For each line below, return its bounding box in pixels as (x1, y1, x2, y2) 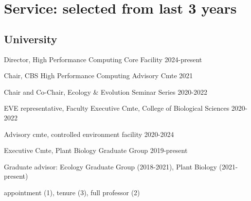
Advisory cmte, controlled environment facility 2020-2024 (4, 129, 174, 139)
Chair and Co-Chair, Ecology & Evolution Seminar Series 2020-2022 (4, 86, 207, 97)
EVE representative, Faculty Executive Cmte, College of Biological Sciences (4, 103, 230, 113)
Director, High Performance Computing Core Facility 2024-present (4, 54, 202, 64)
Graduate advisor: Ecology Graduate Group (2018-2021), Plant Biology (4, 161, 217, 171)
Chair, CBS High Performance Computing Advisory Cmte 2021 (4, 70, 193, 81)
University (4, 31, 57, 46)
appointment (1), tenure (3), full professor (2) (4, 187, 140, 197)
